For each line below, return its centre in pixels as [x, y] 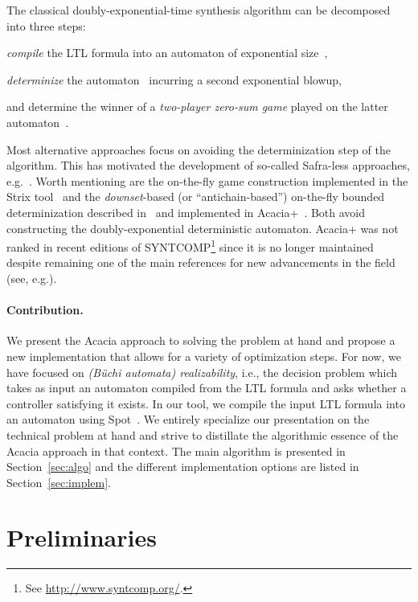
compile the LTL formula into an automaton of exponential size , [167, 53]
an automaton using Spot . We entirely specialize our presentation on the [188, 419]
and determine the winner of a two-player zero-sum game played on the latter [197, 106]
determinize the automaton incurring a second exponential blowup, [174, 79]
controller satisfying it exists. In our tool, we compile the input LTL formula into [206, 403]
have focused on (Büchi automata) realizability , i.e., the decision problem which [202, 372]
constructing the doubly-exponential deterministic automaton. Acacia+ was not [203, 228]
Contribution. [45, 310]
